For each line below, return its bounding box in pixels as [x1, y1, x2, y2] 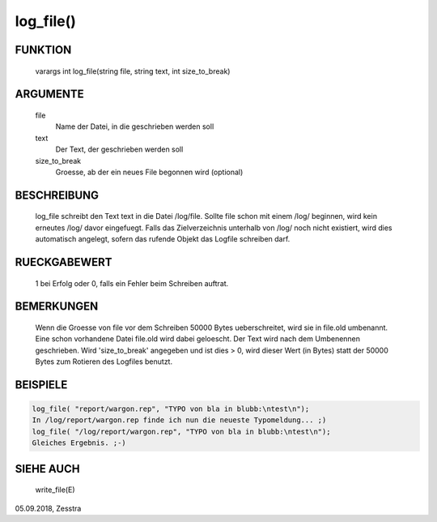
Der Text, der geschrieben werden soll [55, 144, 184, 154]
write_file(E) [35, 485, 75, 494]
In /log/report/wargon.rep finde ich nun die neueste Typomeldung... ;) [32, 416, 327, 425]
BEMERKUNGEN [15, 300, 99, 314]
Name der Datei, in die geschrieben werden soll [55, 122, 214, 131]
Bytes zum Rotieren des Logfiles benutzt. [35, 357, 173, 366]
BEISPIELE [15, 378, 68, 391]
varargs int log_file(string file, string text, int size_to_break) [35, 66, 231, 76]
